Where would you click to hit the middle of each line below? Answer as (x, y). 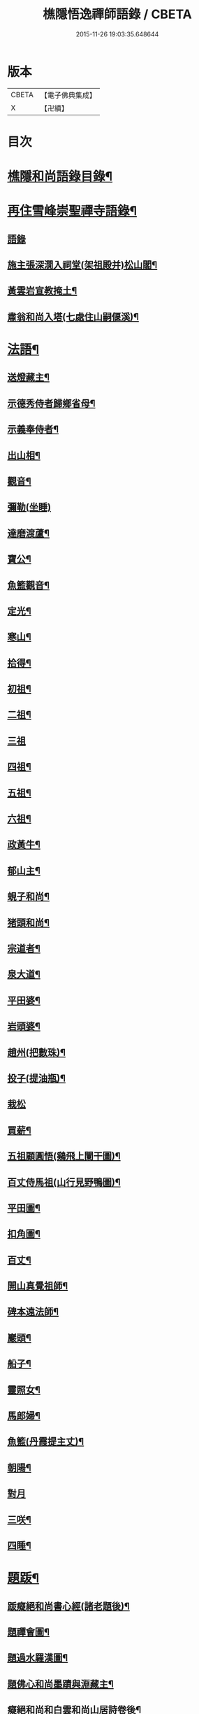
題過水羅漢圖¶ (38, 1658)
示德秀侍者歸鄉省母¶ (51, 403)
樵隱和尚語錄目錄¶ (60, 177)
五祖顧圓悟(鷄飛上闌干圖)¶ (64, 1156)
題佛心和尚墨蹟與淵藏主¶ (60, 1684)
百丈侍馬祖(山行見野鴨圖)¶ (64, 1182)
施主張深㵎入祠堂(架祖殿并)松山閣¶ (82, 265)
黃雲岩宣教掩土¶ (42, 291)
